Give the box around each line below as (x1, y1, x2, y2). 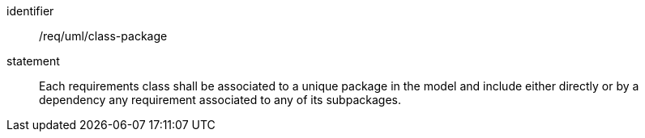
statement (6, 54, 60, 68)
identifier (6, 4, 54, 18)
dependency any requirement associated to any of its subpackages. (39, 93, 401, 107)
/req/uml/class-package (39, 29, 168, 43)
